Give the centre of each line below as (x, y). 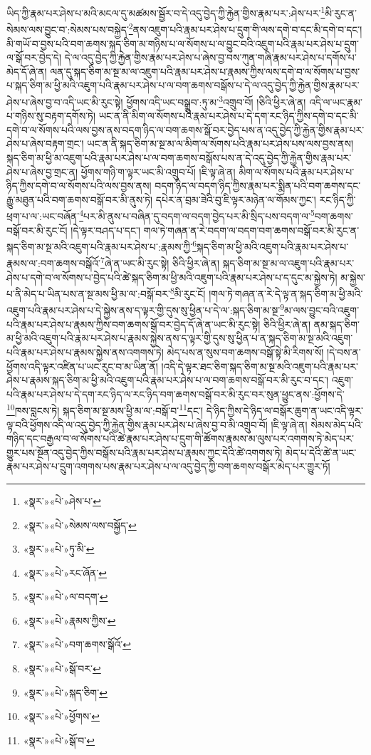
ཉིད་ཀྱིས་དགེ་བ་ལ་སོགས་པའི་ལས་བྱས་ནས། (79, 186)
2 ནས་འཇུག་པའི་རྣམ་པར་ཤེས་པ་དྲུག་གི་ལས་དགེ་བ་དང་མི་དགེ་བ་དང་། (245, 28)
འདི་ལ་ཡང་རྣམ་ (336, 101)
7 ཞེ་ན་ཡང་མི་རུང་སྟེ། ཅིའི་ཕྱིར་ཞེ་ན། (160, 262)
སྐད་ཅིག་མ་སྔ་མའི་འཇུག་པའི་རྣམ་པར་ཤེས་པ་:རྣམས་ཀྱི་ (100, 246)
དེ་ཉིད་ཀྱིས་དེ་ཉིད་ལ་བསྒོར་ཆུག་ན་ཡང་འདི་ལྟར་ (284, 410)
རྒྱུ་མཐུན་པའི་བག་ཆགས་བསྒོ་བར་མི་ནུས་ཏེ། (80, 199)
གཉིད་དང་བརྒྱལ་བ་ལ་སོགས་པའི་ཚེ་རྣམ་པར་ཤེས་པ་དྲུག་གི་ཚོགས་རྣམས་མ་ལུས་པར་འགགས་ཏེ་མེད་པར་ (180, 438)
